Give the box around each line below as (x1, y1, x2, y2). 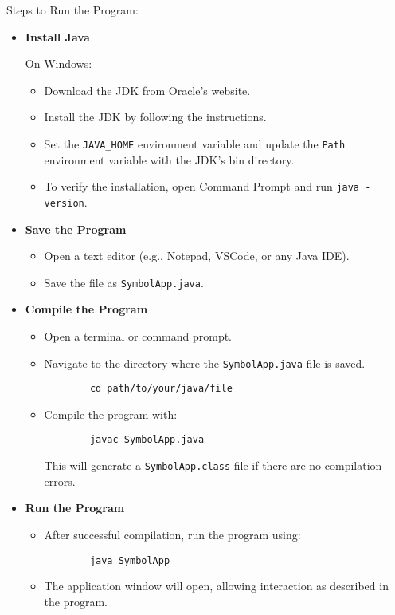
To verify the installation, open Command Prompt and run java (44, 178, 360, 195)
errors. (44, 472, 76, 489)
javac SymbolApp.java (89, 434, 205, 446)
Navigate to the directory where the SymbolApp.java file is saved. (44, 354, 366, 371)
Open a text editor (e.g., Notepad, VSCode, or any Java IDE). (44, 247, 350, 264)
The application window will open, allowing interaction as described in (44, 578, 389, 594)
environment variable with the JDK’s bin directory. (44, 151, 295, 168)
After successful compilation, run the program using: (44, 526, 301, 542)
